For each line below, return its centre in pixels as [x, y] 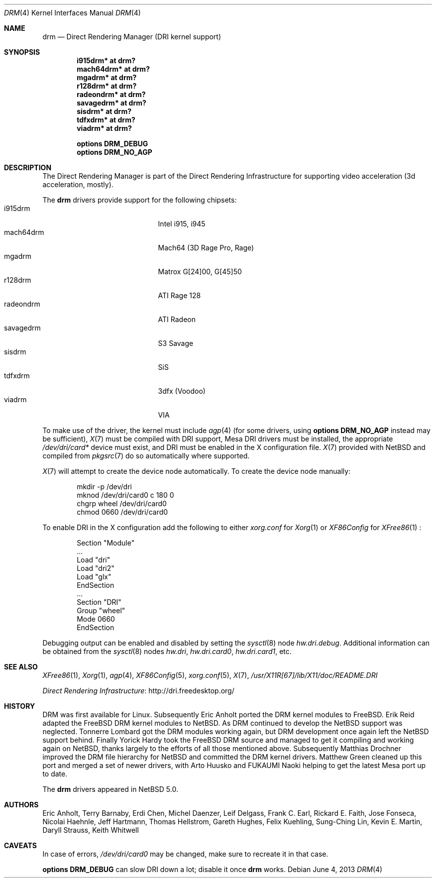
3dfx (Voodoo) [182, 391]
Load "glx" [94, 577]
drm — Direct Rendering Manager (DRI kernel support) [132, 37]
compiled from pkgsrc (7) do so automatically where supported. [146, 456]
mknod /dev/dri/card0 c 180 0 [125, 495]
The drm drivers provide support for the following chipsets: [140, 200]
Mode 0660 [96, 619]
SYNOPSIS [22, 52]
